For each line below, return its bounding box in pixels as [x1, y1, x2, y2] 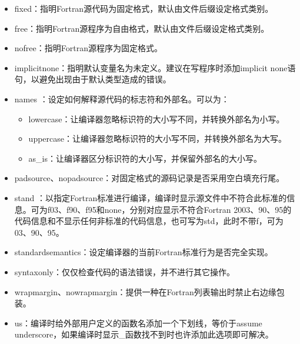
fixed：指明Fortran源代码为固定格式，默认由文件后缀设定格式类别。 [14, 2, 274, 14]
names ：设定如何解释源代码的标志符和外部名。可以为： [14, 92, 229, 105]
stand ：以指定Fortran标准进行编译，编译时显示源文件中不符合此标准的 [14, 191, 287, 203]
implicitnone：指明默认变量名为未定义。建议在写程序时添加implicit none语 [14, 61, 296, 74]
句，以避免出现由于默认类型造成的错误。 [14, 73, 171, 85]
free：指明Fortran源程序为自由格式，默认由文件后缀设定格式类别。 [14, 22, 269, 34]
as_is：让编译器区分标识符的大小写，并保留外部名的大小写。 [28, 152, 262, 164]
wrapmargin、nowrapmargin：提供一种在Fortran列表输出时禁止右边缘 [14, 285, 276, 298]
